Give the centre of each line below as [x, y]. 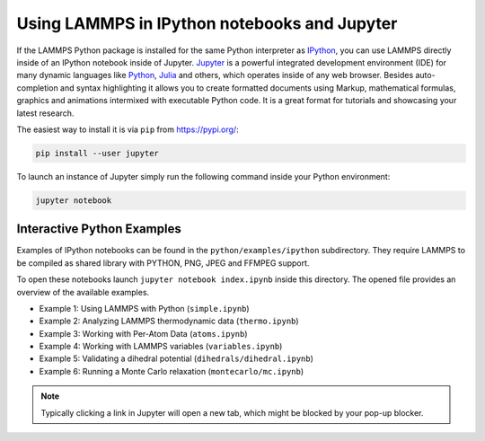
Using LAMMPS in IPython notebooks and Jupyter [207, 23]
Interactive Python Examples [99, 229]
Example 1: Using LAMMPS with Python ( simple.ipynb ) [145, 308]
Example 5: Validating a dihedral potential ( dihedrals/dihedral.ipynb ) [176, 358]
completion [37, 88]
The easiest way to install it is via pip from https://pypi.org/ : [128, 129]
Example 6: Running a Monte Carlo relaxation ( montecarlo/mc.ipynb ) [172, 371]
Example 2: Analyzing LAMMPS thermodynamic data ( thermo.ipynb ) [169, 321]
